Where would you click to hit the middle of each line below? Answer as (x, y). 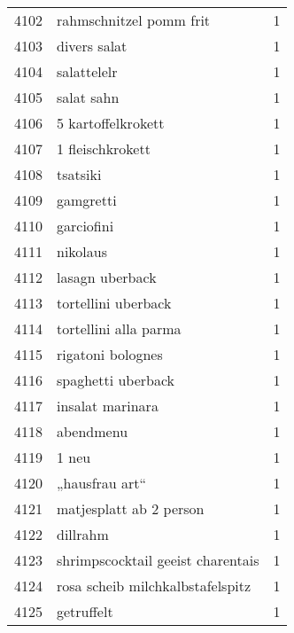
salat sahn (88, 97)
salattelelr (87, 71)
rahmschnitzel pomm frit (134, 20)
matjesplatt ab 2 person (131, 508)
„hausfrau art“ (102, 483)
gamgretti (87, 200)
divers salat (92, 46)
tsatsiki (79, 174)
